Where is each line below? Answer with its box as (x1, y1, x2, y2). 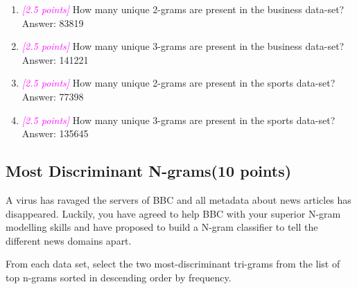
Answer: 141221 (21, 52, 89, 67)
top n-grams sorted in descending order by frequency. (6, 270, 232, 284)
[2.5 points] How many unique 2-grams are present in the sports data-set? (21, 76, 336, 90)
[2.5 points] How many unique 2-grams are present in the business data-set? (21, 2, 345, 16)
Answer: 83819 (21, 15, 84, 30)
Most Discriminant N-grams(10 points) (6, 160, 292, 182)
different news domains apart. (6, 233, 132, 247)
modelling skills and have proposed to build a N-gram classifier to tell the (6, 220, 318, 234)
